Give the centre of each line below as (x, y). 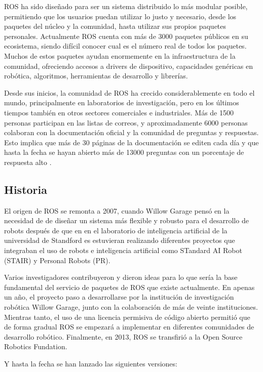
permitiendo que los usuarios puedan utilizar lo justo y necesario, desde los (120, 16)
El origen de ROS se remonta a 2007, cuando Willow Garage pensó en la (117, 210)
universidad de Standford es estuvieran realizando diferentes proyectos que (120, 240)
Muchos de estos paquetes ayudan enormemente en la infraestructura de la (120, 55)
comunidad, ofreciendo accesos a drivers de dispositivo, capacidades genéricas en (129, 66)
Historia (26, 189)
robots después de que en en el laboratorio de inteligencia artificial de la (116, 230)
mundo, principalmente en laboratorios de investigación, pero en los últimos (122, 102)
